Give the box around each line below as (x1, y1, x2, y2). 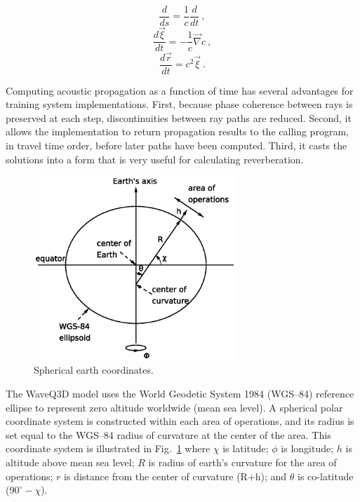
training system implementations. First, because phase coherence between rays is (6, 97, 353, 111)
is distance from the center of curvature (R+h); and (64, 468, 287, 483)
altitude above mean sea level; (6, 454, 135, 469)
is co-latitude (298, 468, 354, 483)
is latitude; (222, 441, 269, 456)
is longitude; (281, 441, 334, 456)
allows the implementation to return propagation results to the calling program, (6, 124, 349, 139)
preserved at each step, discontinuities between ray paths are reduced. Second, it (6, 110, 352, 125)
